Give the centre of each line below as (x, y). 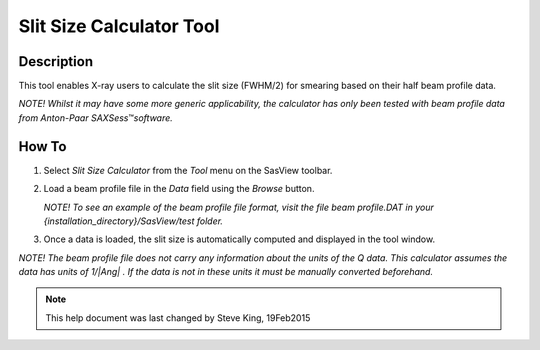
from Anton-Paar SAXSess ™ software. (96, 117)
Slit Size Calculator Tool (119, 26)
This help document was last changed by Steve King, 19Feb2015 (178, 317)
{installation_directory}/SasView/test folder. (133, 221)
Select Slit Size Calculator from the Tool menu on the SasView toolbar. (188, 170)
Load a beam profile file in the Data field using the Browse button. (179, 189)
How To (42, 146)
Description (56, 61)
